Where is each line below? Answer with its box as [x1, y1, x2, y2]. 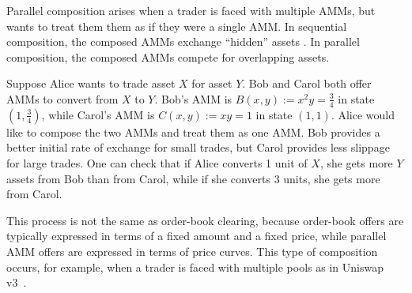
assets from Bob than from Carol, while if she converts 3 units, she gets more [6, 170, 380, 186]
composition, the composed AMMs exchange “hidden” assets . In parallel [6, 33, 360, 50]
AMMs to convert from [6, 90, 119, 107]
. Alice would [331, 106, 395, 122]
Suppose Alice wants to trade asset [6, 75, 176, 92]
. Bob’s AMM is [154, 90, 232, 107]
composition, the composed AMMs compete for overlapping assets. [6, 48, 330, 65]
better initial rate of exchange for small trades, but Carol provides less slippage [6, 139, 390, 156]
